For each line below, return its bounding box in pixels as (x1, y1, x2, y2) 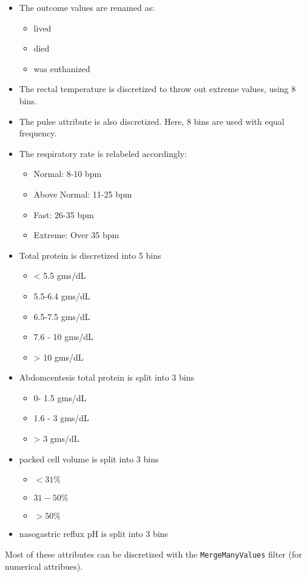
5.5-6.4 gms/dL (33, 289, 90, 302)
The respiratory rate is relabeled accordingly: (19, 147, 187, 159)
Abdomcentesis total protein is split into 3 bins (19, 371, 194, 384)
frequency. (19, 127, 57, 139)
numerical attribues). (5, 559, 83, 572)
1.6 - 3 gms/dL (33, 412, 89, 424)
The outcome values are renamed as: (19, 1, 155, 13)
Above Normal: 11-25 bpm (33, 187, 132, 200)
